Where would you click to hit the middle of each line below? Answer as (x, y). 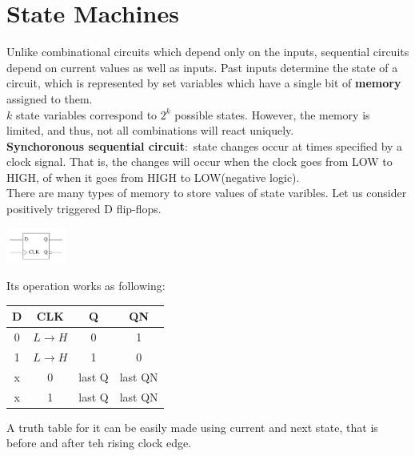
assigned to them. (50, 98)
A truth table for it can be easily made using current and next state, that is (192, 427)
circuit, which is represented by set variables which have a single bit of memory (204, 83)
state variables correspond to (86, 114)
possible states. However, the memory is (272, 114)
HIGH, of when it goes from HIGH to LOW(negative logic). (153, 177)
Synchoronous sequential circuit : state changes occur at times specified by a (205, 145)
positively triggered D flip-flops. (84, 209)
